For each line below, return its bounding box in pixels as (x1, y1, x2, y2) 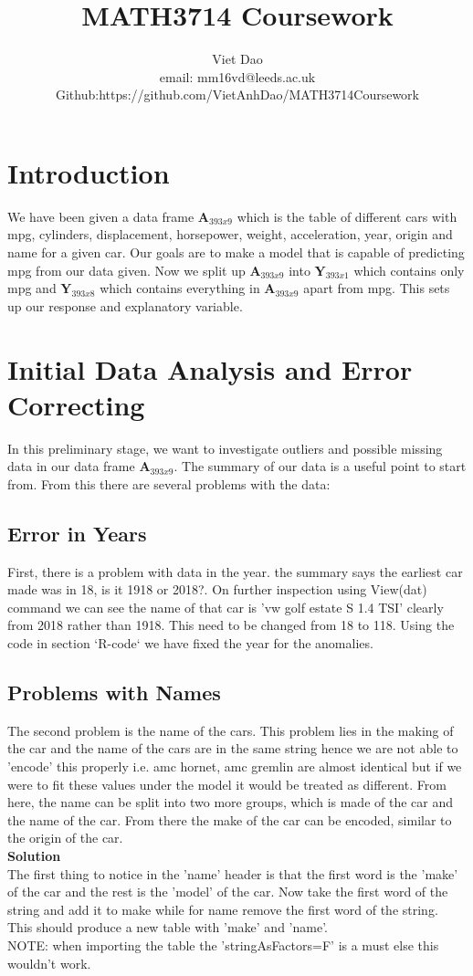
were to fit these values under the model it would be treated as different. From (7, 774, 447, 793)
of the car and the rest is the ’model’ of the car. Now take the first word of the (7, 882, 448, 901)
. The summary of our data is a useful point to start (173, 457, 467, 476)
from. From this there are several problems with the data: (7, 474, 331, 493)
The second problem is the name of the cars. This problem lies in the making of (7, 720, 454, 740)
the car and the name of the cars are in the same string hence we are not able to (7, 739, 458, 758)
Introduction (7, 153, 170, 191)
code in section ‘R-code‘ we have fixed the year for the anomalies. (7, 634, 373, 653)
